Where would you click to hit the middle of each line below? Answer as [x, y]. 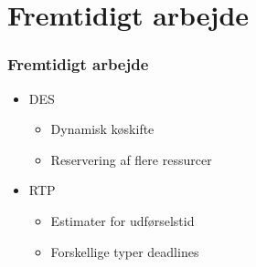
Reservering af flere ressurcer [131, 159]
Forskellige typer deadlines [125, 251]
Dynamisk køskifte [102, 129]
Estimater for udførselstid [123, 220]
